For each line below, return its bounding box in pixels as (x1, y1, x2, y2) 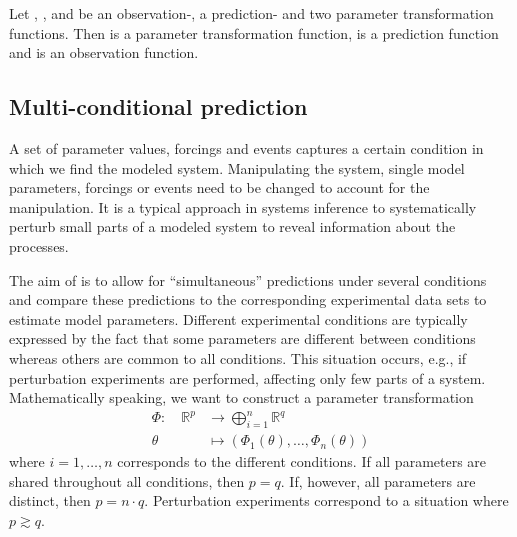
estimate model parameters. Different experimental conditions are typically (9, 308, 468, 329)
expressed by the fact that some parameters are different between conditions (9, 328, 476, 349)
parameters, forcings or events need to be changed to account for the (9, 177, 430, 198)
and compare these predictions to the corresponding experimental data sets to (9, 289, 487, 310)
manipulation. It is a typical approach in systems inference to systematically (9, 196, 477, 217)
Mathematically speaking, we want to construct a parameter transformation (9, 387, 474, 408)
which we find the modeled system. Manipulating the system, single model (9, 157, 465, 178)
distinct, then (9, 490, 91, 511)
